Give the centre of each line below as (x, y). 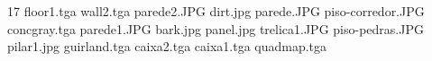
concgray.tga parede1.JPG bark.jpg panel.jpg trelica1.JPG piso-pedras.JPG (216, 28)
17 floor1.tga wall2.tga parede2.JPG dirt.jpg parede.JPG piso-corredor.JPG (216, 11)
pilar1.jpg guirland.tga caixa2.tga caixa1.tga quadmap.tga (167, 46)
